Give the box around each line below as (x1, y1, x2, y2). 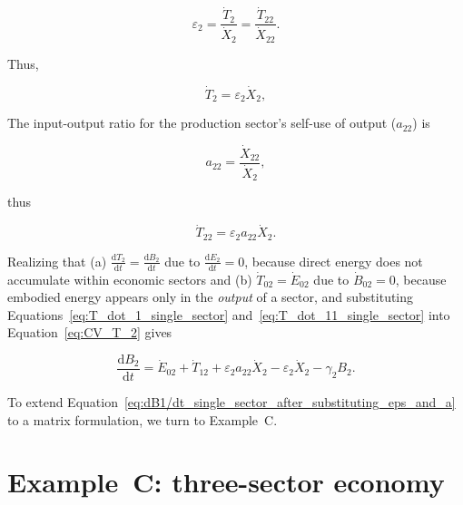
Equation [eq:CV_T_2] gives (7, 323, 172, 342)
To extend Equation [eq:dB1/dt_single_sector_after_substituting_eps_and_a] (7, 392, 456, 411)
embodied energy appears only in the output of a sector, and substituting (7, 287, 414, 306)
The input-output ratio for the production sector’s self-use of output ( (7, 113, 397, 132)
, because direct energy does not (244, 251, 423, 270)
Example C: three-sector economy (7, 463, 445, 500)
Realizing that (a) (7, 251, 107, 270)
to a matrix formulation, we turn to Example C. (7, 410, 278, 429)
